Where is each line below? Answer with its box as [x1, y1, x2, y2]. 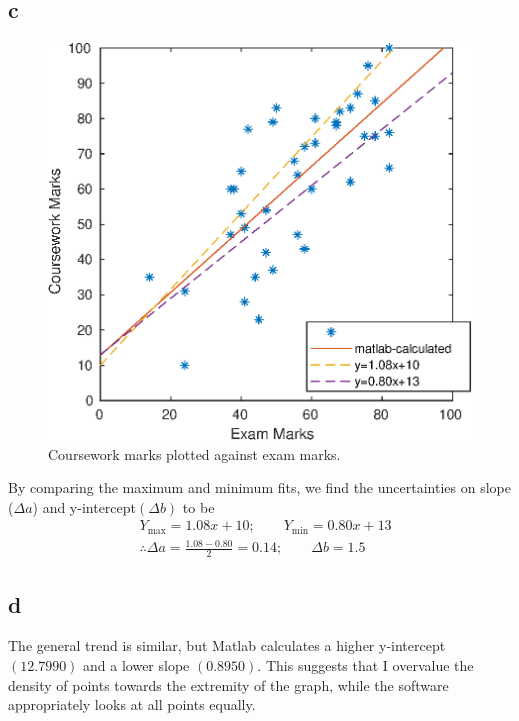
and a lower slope [83, 654, 190, 675]
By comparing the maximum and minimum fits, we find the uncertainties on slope [8, 477, 511, 498]
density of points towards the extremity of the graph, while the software [8, 674, 449, 695]
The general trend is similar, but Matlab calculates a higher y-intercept [8, 635, 446, 656]
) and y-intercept [32, 496, 137, 517]
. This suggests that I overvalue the [257, 654, 474, 675]
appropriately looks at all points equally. [8, 694, 256, 715]
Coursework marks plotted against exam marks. [48, 443, 341, 464]
